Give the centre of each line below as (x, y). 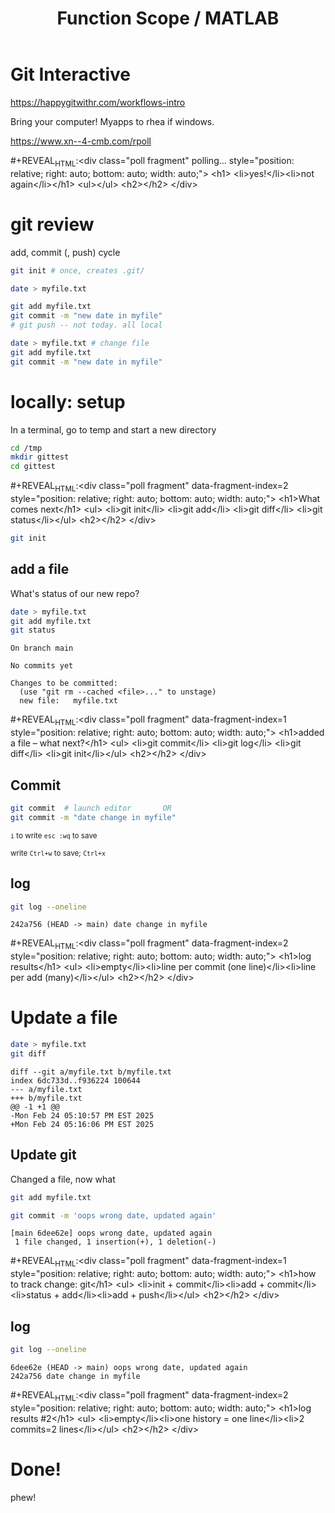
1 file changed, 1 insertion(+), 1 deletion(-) (115, 1242)
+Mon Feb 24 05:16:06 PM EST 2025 (82, 1124)
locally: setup (68, 401)
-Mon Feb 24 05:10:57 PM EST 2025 (82, 1115)
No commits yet (42, 666)
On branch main (42, 648)
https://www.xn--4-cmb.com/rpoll (81, 141)
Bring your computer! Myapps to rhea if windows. (112, 121)
